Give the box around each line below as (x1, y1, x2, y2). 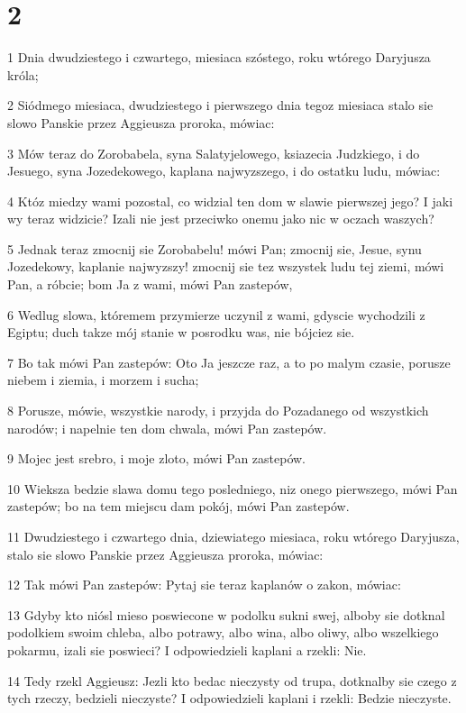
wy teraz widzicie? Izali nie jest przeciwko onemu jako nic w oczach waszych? (7, 209, 434, 228)
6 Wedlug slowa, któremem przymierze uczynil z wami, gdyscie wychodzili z (7, 305, 425, 324)
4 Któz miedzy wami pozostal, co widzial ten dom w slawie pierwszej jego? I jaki (7, 191, 453, 210)
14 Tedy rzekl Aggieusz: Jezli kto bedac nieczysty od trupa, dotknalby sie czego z (7, 671, 457, 690)
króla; (7, 65, 39, 84)
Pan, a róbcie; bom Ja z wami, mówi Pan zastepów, (7, 275, 293, 294)
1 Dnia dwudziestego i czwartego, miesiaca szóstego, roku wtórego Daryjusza (7, 48, 431, 67)
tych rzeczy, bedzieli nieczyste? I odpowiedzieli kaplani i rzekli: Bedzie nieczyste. (7, 689, 452, 708)
